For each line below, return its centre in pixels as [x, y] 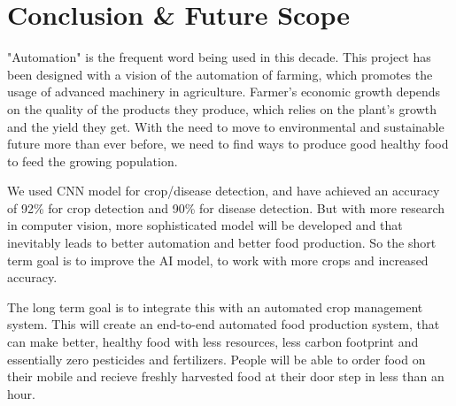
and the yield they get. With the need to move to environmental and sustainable [226, 126]
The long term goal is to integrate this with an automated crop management [215, 306]
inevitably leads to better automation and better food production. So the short [222, 243]
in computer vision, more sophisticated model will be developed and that [205, 225]
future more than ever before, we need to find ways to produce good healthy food [228, 144]
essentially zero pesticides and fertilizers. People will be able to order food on [216, 359]
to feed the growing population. [93, 161]
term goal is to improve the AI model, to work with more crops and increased [218, 260]
